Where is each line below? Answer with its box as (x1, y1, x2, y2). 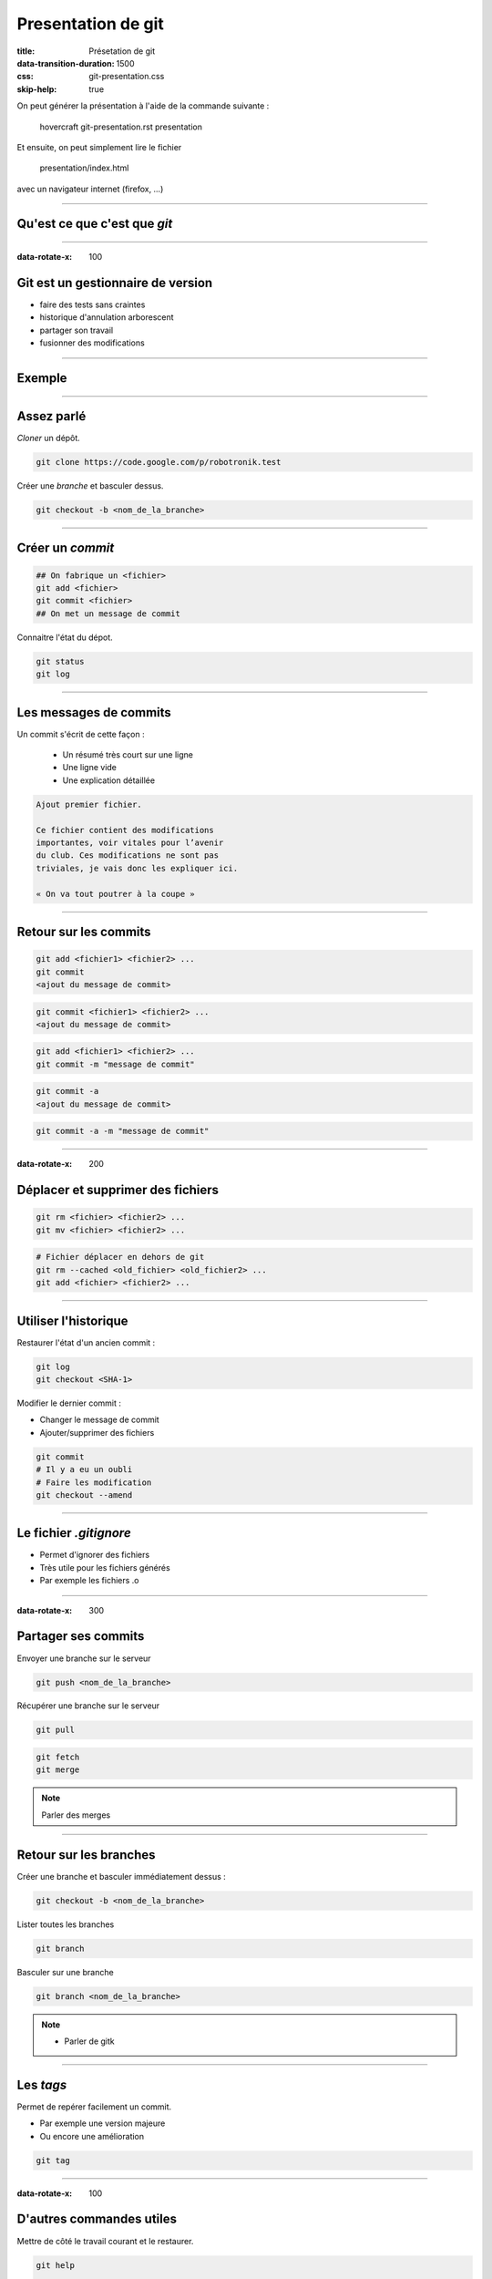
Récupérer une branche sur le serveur (16, 1700, 160, 1711)
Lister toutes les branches (16, 1919, 115, 1930)
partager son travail (39, 325, 114, 335)
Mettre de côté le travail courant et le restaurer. (16, 2235, 194, 2246)
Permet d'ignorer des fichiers (39, 1550, 150, 1561)
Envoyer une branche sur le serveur (16, 1653, 151, 1664)
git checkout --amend (36, 1490, 133, 1500)
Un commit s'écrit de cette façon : (16, 728, 145, 739)
